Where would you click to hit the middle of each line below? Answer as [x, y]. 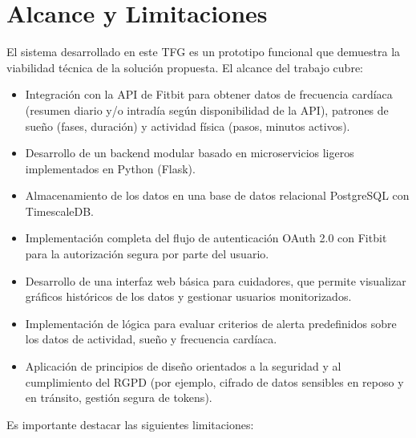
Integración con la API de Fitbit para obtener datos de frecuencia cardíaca [209, 94]
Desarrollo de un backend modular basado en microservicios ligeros [190, 153]
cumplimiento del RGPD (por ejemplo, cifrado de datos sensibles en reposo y [214, 381]
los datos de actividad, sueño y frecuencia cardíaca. [151, 339]
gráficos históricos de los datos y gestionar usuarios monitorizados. [188, 296]
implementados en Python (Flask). [110, 168]
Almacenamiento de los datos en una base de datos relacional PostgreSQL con [217, 195]
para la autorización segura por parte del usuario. [147, 254]
